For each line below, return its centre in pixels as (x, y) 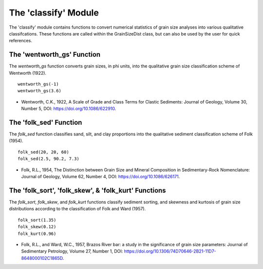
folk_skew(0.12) (37, 227)
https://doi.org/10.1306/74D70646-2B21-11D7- (170, 251)
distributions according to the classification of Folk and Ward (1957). (77, 209)
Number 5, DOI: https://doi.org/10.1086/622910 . (69, 109)
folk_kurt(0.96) (37, 234)
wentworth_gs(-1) (38, 84)
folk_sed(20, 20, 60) (43, 152)
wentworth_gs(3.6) (40, 91)
